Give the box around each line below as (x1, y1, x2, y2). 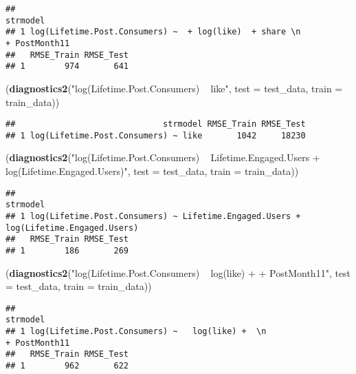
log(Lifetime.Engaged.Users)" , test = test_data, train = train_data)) (5, 164, 299, 178)
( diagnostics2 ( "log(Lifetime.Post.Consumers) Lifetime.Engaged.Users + (5, 150, 320, 165)
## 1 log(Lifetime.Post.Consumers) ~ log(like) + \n (5, 326, 267, 337)
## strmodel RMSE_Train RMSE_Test (5, 119, 306, 129)
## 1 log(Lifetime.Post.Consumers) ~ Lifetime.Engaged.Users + (5, 211, 301, 221)
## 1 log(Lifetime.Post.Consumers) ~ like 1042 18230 (5, 130, 306, 141)
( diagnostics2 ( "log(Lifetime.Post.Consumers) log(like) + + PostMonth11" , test (5, 265, 351, 280)
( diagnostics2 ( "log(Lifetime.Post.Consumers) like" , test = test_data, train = (5, 81, 343, 95)
